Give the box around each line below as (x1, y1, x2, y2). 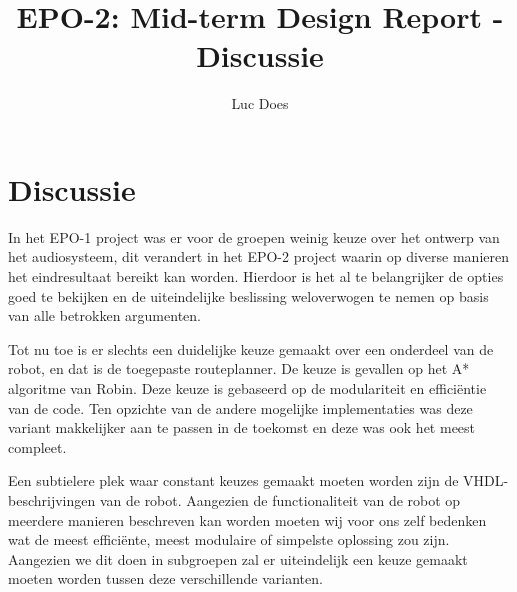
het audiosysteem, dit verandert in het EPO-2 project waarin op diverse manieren (8, 246, 509, 267)
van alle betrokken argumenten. (8, 305, 201, 326)
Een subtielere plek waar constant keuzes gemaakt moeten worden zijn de (8, 470, 459, 491)
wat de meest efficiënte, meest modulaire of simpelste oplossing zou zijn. (8, 529, 450, 550)
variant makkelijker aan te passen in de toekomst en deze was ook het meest (8, 417, 476, 438)
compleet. (8, 436, 67, 457)
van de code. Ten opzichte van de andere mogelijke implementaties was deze (8, 397, 473, 418)
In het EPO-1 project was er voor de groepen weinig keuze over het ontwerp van (8, 226, 500, 247)
